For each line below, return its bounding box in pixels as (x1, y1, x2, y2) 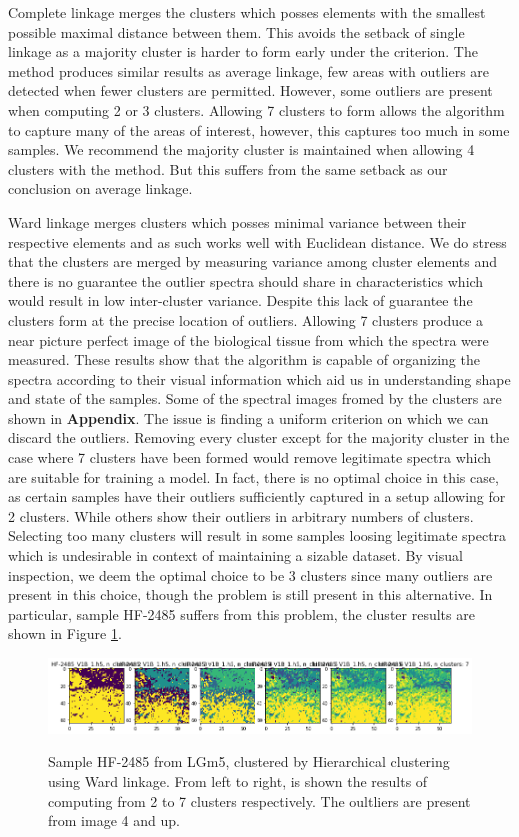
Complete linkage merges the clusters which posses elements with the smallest (8, 2, 486, 22)
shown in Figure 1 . (8, 623, 122, 644)
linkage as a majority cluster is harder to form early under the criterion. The (8, 41, 478, 62)
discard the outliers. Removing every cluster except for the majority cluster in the (8, 427, 510, 448)
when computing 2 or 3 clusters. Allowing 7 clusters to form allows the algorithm (8, 99, 505, 120)
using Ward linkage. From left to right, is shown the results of (48, 770, 428, 791)
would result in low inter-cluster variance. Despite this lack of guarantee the (8, 290, 473, 311)
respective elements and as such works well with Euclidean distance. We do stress (8, 231, 507, 252)
